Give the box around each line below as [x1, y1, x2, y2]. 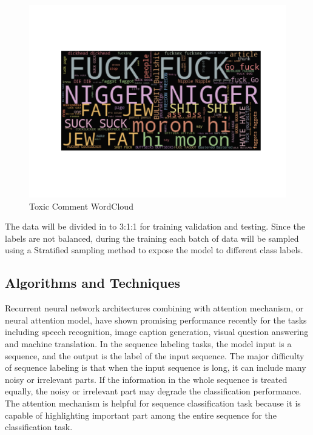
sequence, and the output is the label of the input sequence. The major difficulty [5, 349, 305, 362]
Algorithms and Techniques [5, 273, 181, 292]
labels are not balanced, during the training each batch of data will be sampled [5, 231, 299, 244]
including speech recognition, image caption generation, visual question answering [5, 325, 309, 338]
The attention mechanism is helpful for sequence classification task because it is [5, 396, 301, 409]
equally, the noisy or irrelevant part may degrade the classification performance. [5, 385, 301, 397]
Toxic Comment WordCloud [29, 199, 133, 212]
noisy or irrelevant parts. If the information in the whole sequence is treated [5, 373, 288, 385]
